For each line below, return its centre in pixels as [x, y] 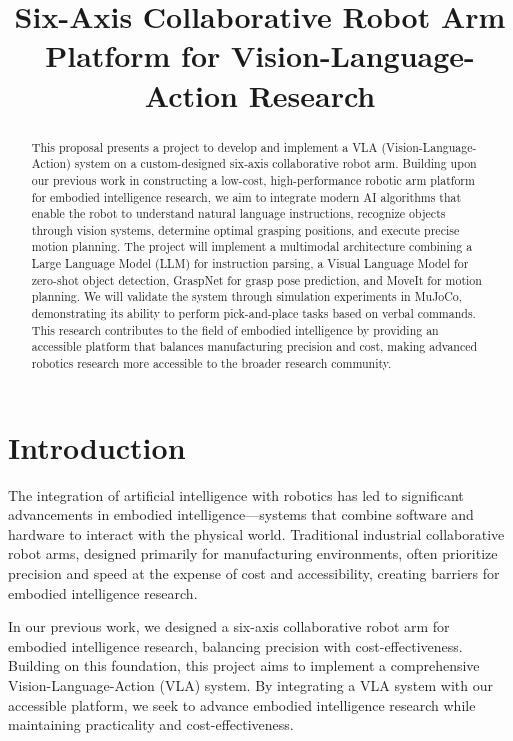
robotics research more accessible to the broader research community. [211, 363]
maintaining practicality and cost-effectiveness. [151, 724]
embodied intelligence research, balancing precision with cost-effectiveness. [235, 645]
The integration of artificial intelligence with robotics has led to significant [236, 494]
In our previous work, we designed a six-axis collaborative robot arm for [229, 626]
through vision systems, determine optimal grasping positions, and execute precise [245, 229]
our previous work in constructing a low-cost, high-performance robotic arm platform [253, 179]
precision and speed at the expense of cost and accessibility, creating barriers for [254, 573]
